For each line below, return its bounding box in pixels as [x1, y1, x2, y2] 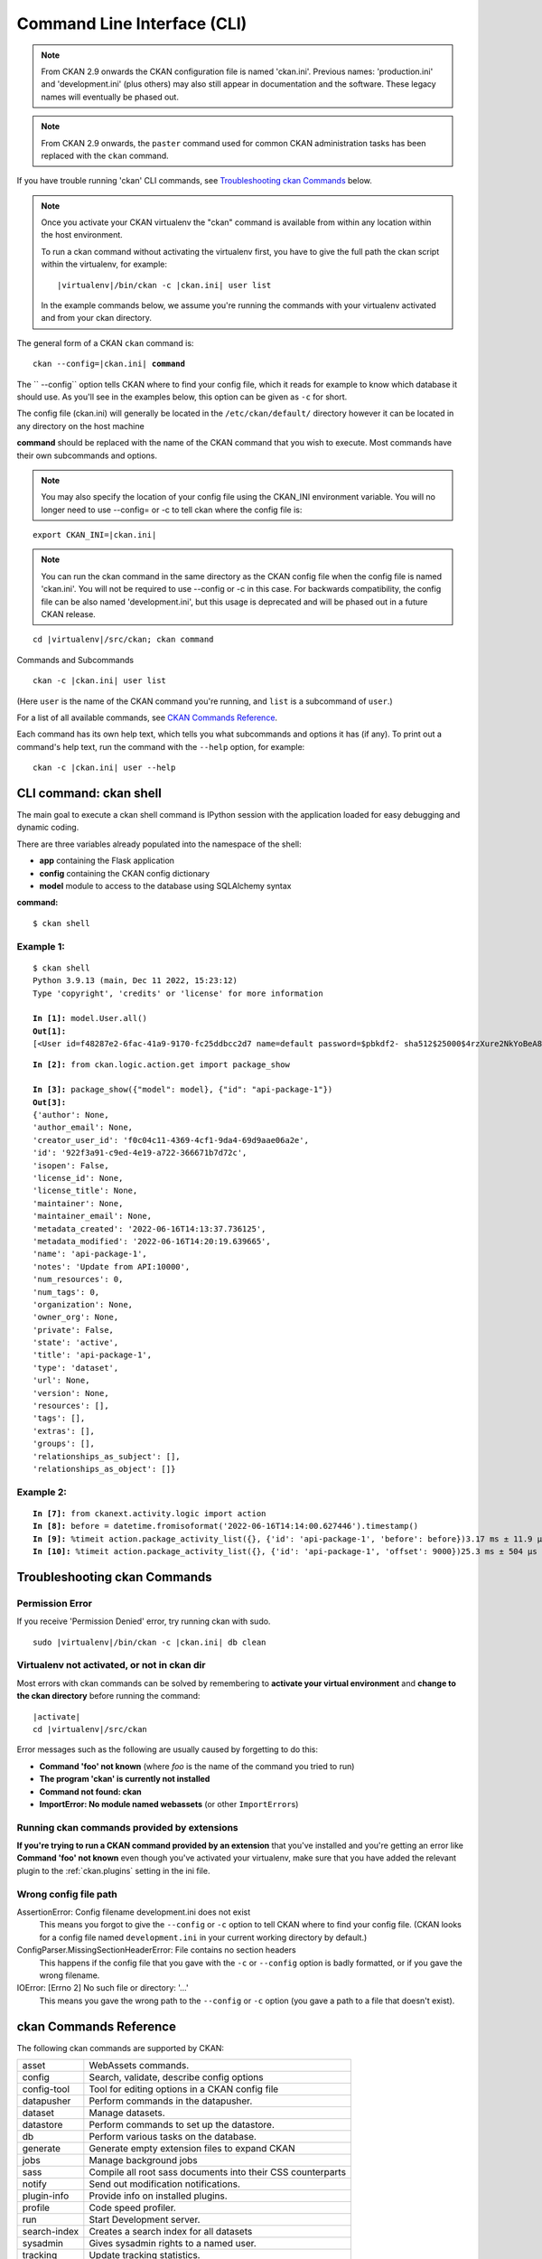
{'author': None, [33, 1110, 109, 1120]
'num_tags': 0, [33, 1287, 100, 1297]
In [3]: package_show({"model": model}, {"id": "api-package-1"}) [33, 1084, 333, 1095]
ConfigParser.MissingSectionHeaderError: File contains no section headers [16, 1945, 297, 1955]
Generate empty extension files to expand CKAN [89, 2142, 295, 2155]
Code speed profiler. [89, 2201, 176, 2214]
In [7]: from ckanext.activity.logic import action [33, 1508, 266, 1518]
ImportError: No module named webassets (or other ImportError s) [39, 1798, 299, 1809]
